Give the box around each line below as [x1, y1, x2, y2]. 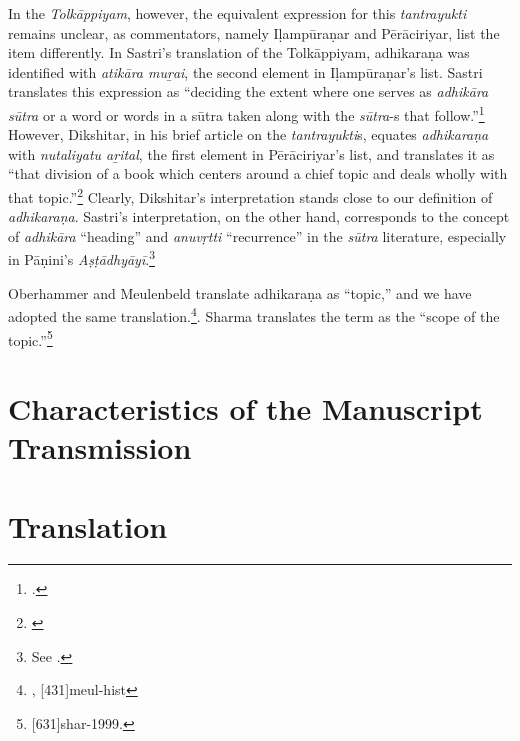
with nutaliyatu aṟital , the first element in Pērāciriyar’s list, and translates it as [8, 143, 495, 164]
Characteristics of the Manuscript [8, 387, 483, 428]
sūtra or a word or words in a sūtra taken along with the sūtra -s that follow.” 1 [8, 101, 485, 125]
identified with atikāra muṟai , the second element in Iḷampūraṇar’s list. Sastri [8, 61, 483, 82]
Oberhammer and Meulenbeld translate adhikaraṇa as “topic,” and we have [8, 282, 472, 303]
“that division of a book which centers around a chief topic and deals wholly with [8, 163, 508, 184]
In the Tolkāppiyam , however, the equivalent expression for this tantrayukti [8, 3, 467, 23]
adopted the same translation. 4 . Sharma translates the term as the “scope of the [8, 303, 500, 326]
